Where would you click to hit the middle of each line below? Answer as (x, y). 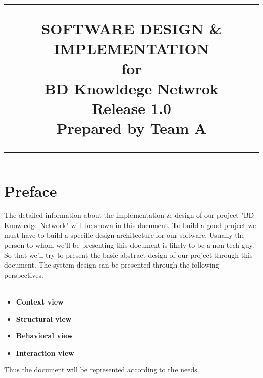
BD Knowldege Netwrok (131, 88)
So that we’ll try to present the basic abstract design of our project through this (128, 255)
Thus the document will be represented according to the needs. (102, 370)
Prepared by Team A (131, 128)
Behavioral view (45, 336)
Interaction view (45, 352)
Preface (31, 191)
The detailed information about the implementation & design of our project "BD (129, 215)
